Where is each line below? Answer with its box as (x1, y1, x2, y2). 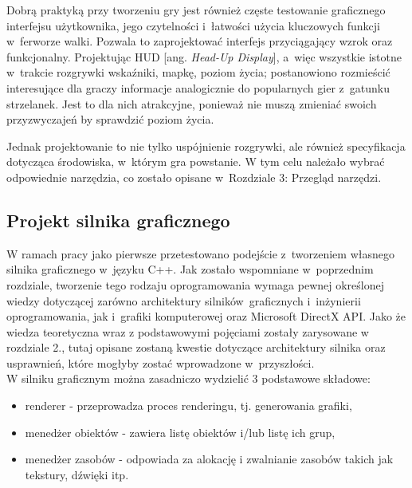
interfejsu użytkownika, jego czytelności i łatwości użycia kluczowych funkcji (6, 17, 380, 33)
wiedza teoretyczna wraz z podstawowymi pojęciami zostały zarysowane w (6, 323, 369, 340)
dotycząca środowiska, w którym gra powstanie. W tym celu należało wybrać (6, 153, 385, 170)
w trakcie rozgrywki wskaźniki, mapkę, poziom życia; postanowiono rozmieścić (6, 64, 390, 81)
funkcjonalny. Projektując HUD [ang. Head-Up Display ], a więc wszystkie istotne (6, 48, 402, 65)
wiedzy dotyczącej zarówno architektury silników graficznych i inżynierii (6, 292, 361, 309)
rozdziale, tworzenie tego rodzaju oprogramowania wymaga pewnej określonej (6, 276, 384, 293)
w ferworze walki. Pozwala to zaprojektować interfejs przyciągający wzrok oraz (6, 33, 393, 49)
